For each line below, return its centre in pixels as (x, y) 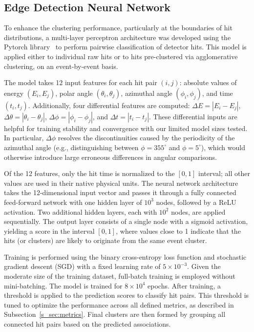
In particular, (24, 138)
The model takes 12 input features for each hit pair (81, 82)
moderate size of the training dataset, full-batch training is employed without (120, 276)
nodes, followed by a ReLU (196, 202)
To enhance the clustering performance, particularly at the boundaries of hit (118, 28)
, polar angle (74, 93)
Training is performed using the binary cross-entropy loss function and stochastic (125, 256)
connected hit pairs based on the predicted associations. (87, 324)
